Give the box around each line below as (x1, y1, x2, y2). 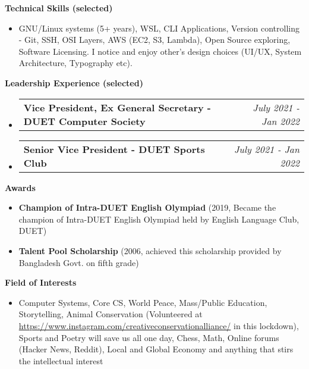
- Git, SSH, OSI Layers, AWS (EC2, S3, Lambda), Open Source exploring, (18, 33, 291, 46)
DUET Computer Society (23, 114, 146, 128)
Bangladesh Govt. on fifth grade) (18, 256, 139, 268)
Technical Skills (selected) (5, 2, 113, 14)
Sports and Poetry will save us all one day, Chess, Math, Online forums (18, 331, 279, 343)
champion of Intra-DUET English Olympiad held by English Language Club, (18, 212, 299, 225)
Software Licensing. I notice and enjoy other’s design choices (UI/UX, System (18, 45, 302, 57)
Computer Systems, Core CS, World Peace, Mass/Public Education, (18, 296, 267, 308)
